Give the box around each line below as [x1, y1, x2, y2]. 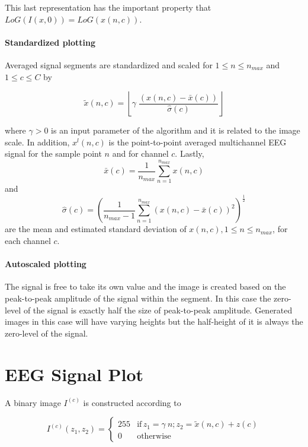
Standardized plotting [5, 36, 96, 48]
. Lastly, [175, 147, 204, 160]
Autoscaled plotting [5, 258, 86, 270]
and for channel [112, 147, 169, 160]
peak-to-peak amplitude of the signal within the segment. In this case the [5, 292, 271, 305]
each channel [5, 234, 51, 247]
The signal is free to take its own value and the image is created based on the [5, 280, 286, 293]
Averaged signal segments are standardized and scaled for [5, 58, 213, 71]
